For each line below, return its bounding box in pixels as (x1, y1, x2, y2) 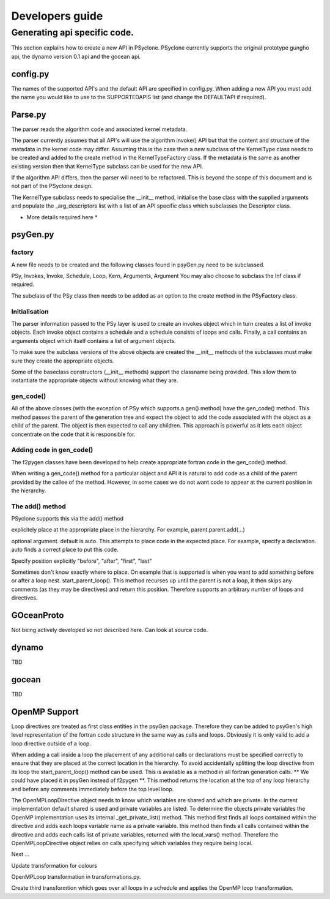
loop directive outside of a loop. (11, 740, 92, 747)
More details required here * (26, 213, 98, 220)
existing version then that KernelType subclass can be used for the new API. (11, 162, 204, 170)
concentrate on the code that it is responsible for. (11, 431, 136, 438)
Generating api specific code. (11, 27, 134, 38)
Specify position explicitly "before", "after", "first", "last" (11, 557, 152, 565)
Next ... (11, 851, 30, 858)
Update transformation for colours (11, 862, 98, 869)
